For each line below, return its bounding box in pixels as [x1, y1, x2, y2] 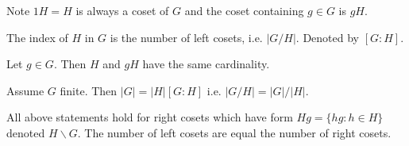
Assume [6, 82, 44, 98]
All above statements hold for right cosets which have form [6, 109, 293, 125]
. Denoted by [295, 29, 359, 45]
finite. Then [60, 82, 118, 98]
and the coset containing [184, 2, 304, 18]
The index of [6, 29, 68, 45]
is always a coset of [75, 2, 169, 18]
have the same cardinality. [142, 56, 270, 72]
